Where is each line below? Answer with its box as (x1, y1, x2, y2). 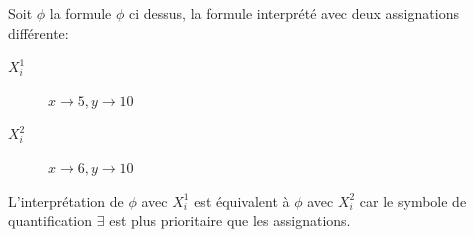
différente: (8, 22, 69, 43)
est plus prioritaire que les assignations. (109, 210, 351, 231)
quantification (8, 210, 93, 231)
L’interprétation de (8, 190, 124, 211)
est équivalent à (194, 190, 290, 211)
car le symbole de (359, 190, 467, 211)
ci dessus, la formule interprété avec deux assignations (128, 3, 459, 23)
